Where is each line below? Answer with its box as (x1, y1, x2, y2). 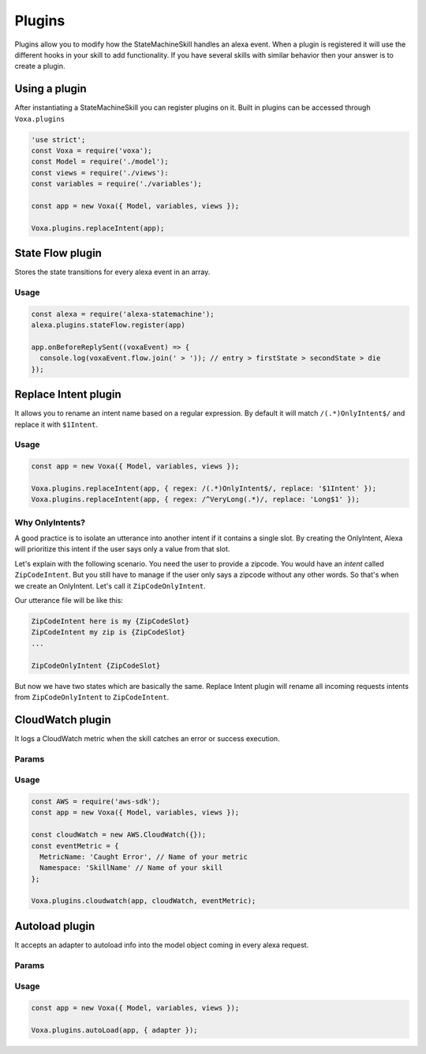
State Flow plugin (14, 247, 103, 260)
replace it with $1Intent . (14, 420, 99, 429)
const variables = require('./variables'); (31, 179, 203, 189)
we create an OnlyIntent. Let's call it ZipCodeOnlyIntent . (14, 581, 207, 590)
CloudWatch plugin (14, 713, 112, 726)
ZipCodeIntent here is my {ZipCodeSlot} (31, 617, 189, 626)
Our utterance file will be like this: (14, 596, 124, 605)
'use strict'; (31, 135, 86, 144)
